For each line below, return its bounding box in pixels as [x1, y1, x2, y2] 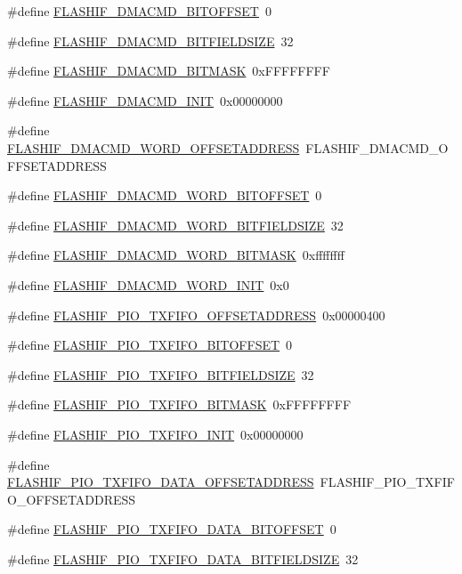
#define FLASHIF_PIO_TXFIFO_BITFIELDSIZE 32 [7, 365, 314, 384]
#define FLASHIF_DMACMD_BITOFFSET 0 [7, 2, 272, 20]
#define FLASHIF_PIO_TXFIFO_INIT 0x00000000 [7, 424, 304, 443]
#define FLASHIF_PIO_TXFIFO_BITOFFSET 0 [7, 336, 293, 354]
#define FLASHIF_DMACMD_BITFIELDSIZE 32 [7, 31, 294, 50]
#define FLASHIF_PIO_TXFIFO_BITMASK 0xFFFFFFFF [7, 395, 352, 414]
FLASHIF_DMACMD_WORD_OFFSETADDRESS [7, 138, 300, 157]
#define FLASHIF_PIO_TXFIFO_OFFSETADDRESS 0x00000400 [7, 305, 385, 324]
